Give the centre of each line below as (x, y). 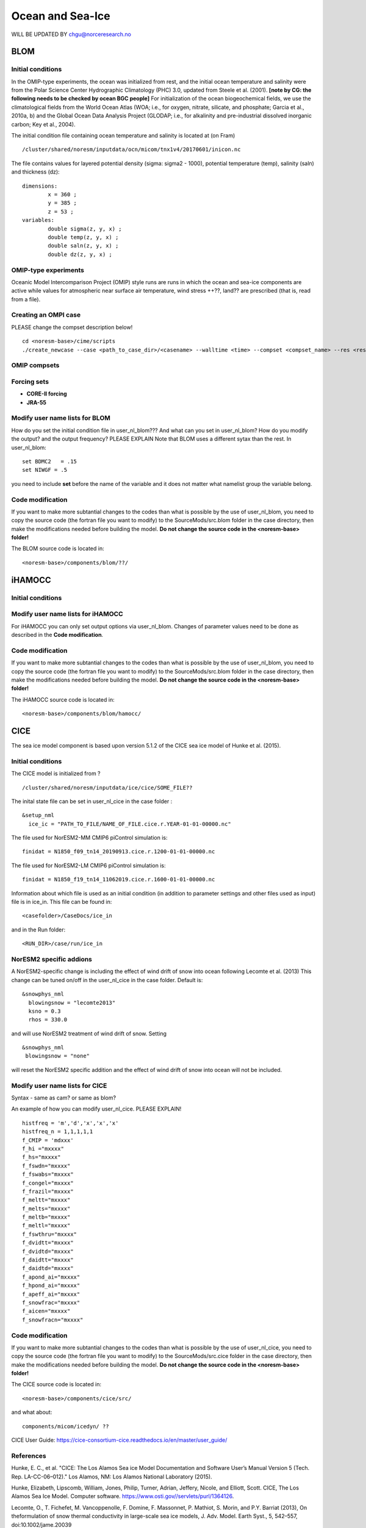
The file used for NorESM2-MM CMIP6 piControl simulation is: (89, 838)
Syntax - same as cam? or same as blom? (63, 1098)
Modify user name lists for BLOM (61, 418)
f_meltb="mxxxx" (46, 1217)
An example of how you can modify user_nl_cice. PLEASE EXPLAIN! (96, 1109)
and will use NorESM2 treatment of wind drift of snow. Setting (89, 1034)
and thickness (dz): (36, 172)
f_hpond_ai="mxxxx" (51, 1286)
